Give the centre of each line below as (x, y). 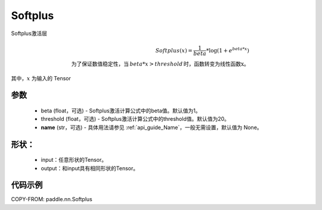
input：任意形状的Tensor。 (74, 160)
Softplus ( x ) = (174, 50)
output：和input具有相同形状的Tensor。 (90, 168)
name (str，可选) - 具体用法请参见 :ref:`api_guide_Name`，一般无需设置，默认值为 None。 (151, 127)
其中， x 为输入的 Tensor (41, 78)
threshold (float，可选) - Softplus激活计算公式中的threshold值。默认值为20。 (135, 119)
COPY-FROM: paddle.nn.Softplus (52, 199)
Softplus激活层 (29, 33)
